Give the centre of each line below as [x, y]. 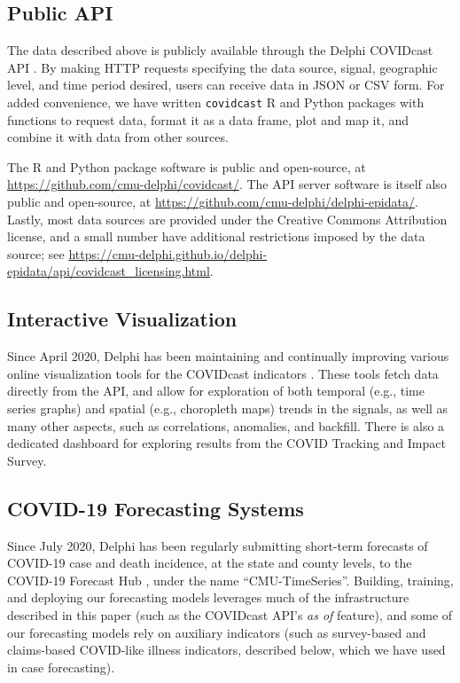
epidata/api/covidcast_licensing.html [109, 271]
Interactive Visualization [122, 319]
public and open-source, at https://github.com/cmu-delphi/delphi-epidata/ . [213, 202]
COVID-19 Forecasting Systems [156, 508]
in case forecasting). [61, 667]
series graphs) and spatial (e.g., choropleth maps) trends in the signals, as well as [228, 408]
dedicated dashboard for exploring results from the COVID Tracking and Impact [226, 443]
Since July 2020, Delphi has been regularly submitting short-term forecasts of [218, 545]
